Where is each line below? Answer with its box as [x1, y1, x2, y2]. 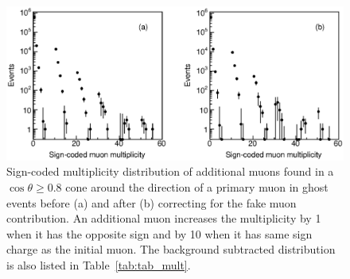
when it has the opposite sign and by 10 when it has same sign [6, 225, 313, 242]
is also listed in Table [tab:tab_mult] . [6, 256, 191, 273]
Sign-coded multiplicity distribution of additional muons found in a [6, 163, 334, 180]
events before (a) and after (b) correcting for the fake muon [6, 194, 297, 211]
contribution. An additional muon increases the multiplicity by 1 [6, 210, 321, 227]
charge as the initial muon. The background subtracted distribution [6, 241, 336, 258]
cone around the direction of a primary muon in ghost [65, 178, 329, 195]
